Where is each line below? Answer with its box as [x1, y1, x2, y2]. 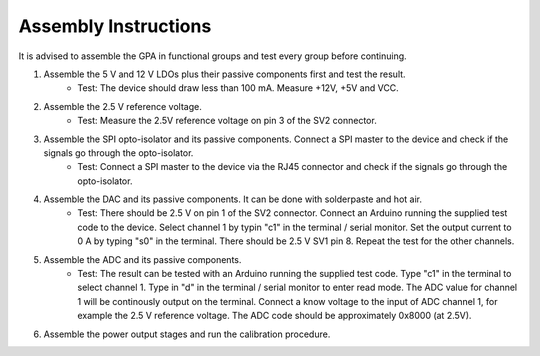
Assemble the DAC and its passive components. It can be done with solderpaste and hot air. [43, 193, 422, 205]
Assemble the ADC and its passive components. [43, 253, 242, 265]
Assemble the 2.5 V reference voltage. [43, 100, 202, 112]
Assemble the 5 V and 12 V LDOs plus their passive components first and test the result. [43, 68, 406, 80]
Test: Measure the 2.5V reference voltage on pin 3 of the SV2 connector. [77, 115, 377, 127]
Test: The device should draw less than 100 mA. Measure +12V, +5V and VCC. [77, 82, 399, 94]
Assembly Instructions [18, 15, 212, 37]
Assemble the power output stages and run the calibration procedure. [43, 328, 331, 340]
